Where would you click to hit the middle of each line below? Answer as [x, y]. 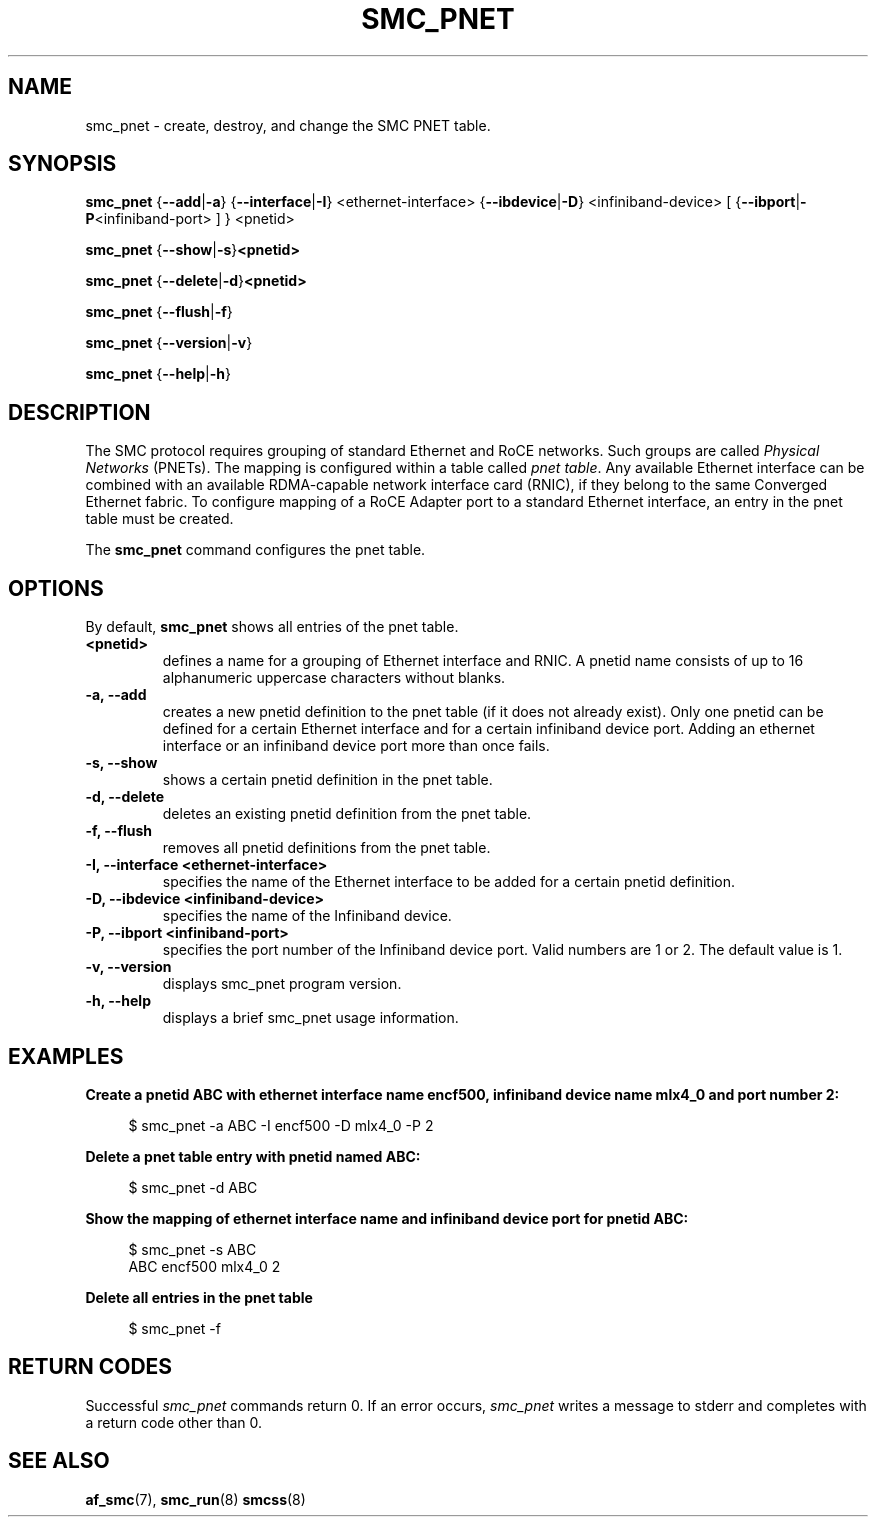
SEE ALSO [59, 1461]
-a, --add [116, 695]
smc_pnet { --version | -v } [169, 343]
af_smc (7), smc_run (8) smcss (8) [195, 1499]
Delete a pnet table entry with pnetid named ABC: [253, 1156]
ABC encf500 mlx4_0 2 [204, 1266]
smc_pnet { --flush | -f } [159, 312]
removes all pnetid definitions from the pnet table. [326, 848]
